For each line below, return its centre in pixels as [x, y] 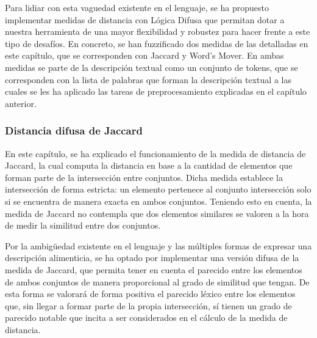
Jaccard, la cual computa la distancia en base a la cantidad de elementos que [149, 165]
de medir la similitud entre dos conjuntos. [83, 225]
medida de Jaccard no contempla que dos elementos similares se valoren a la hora [157, 213]
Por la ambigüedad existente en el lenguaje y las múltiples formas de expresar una [158, 245]
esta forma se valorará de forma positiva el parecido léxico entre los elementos [150, 294]
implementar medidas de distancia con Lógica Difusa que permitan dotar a [145, 19]
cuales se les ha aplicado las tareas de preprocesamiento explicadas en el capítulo [156, 91]
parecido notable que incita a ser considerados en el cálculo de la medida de [146, 318]
